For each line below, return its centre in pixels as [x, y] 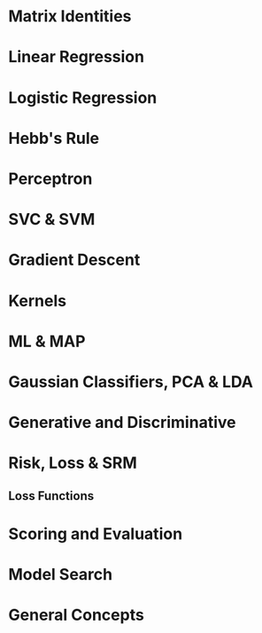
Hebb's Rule [54, 138]
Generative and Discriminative [122, 423]
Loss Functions [51, 496]
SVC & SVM [52, 220]
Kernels [38, 301]
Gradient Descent [74, 260]
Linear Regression [77, 57]
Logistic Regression [83, 97]
